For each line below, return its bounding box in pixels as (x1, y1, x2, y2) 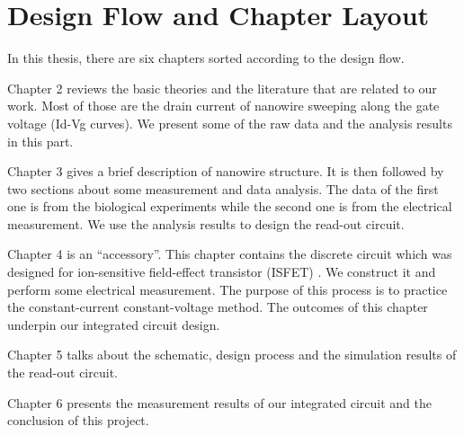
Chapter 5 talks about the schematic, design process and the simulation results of (7, 345, 457, 364)
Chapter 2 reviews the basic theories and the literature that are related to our (7, 78, 437, 97)
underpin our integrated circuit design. (7, 315, 220, 333)
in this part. (7, 131, 74, 150)
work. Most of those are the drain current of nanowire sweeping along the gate (7, 96, 440, 115)
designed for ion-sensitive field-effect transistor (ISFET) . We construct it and (7, 262, 436, 281)
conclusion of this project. (7, 411, 149, 430)
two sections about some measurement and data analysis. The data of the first (7, 179, 439, 198)
